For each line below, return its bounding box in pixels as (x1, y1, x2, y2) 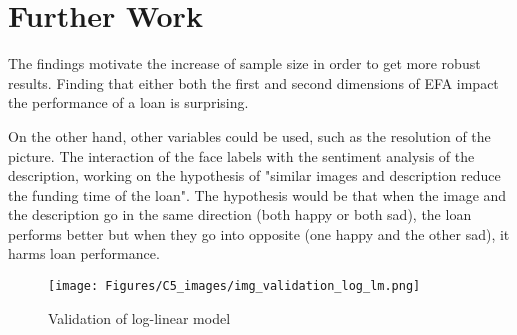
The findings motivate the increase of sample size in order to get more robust (8, 53, 481, 74)
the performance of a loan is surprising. (8, 92, 249, 113)
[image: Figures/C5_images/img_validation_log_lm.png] (48, 279, 421, 294)
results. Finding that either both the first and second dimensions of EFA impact (8, 72, 499, 93)
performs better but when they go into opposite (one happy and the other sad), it (8, 223, 510, 244)
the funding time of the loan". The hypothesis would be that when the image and (8, 184, 507, 205)
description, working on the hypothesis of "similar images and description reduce (8, 165, 501, 186)
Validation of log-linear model (48, 307, 231, 328)
